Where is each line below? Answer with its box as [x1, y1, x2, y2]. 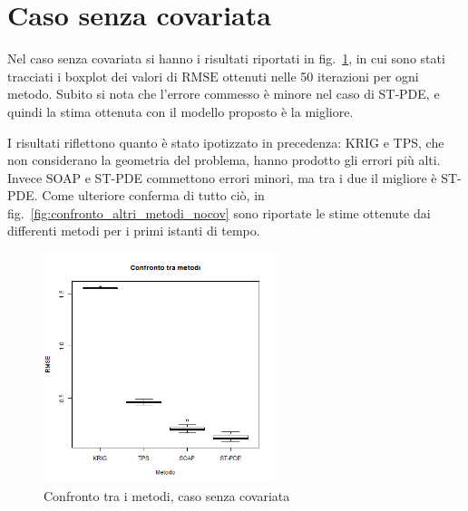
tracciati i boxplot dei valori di [7, 66, 178, 85]
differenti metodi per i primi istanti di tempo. [7, 221, 260, 240]
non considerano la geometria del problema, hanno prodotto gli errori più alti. [7, 150, 441, 169]
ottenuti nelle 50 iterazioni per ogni [222, 66, 419, 85]
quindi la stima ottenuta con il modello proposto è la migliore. [7, 101, 354, 121]
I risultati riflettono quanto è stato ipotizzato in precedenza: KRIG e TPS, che [7, 132, 444, 151]
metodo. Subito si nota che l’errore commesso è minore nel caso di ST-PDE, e [7, 84, 440, 103]
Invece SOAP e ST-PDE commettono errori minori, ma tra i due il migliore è [7, 168, 437, 187]
